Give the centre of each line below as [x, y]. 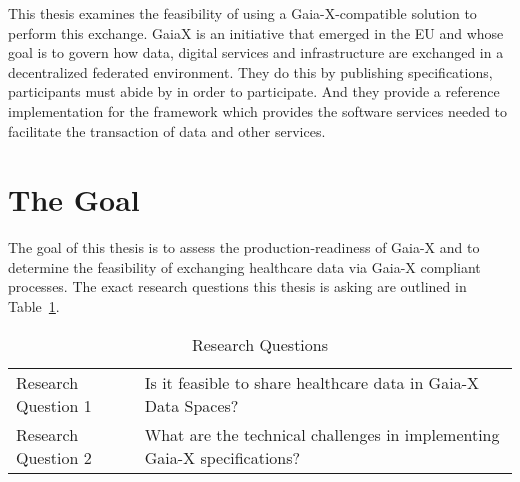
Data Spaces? [191, 405]
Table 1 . [34, 306]
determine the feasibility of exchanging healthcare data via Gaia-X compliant [244, 266]
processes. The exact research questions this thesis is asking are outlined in [237, 286]
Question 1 [54, 405]
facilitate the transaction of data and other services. [167, 130]
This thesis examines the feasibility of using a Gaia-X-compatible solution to [242, 13]
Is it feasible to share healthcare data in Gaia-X [311, 382]
